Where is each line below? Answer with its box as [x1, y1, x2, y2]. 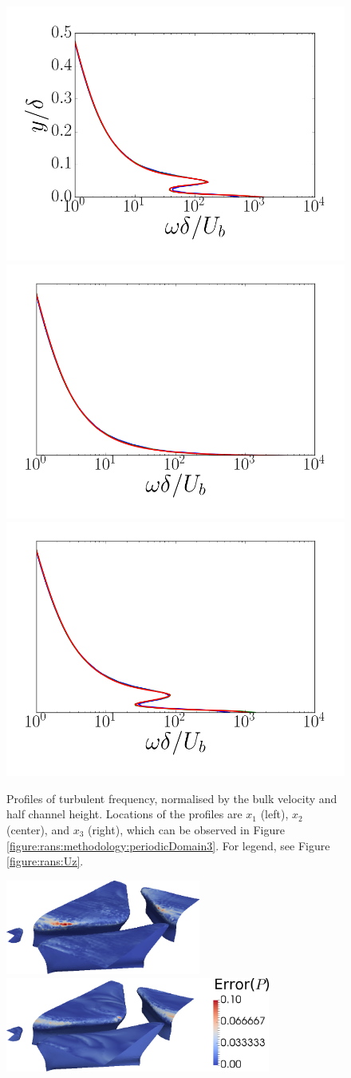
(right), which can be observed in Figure [88, 821, 285, 837]
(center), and [6, 821, 69, 837]
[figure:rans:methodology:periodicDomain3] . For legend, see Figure [6, 837, 330, 853]
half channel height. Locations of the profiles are [6, 806, 243, 822]
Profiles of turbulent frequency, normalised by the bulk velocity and [6, 790, 337, 806]
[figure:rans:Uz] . [6, 853, 84, 869]
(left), [260, 806, 289, 822]
